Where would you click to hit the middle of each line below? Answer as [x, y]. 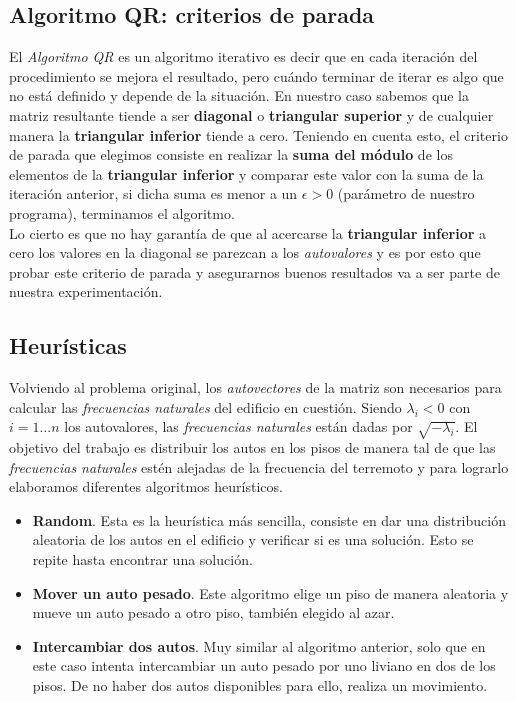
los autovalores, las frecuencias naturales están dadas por [238, 426]
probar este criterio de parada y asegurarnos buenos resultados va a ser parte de [254, 271]
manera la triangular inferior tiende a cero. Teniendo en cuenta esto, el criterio [258, 134]
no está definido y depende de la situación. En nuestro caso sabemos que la [239, 95]
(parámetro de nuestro [406, 193]
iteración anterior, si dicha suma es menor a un [153, 193]
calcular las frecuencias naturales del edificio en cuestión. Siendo [205, 406]
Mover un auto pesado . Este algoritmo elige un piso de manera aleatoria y [270, 592]
